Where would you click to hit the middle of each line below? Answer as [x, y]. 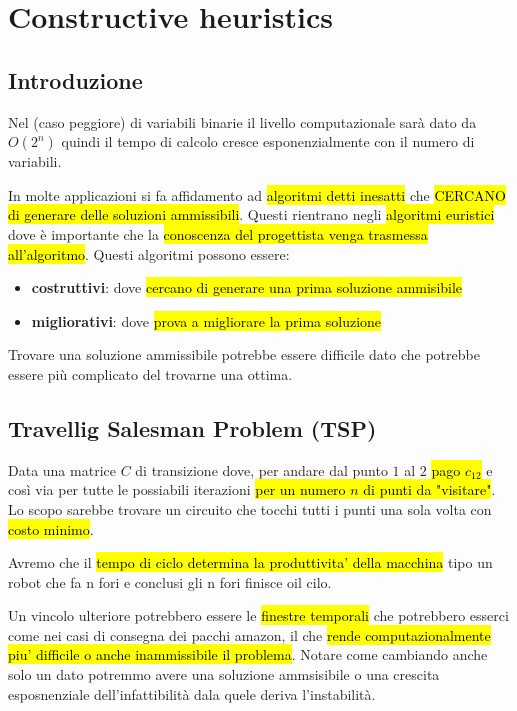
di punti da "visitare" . [429, 489]
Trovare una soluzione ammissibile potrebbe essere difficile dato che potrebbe [244, 354]
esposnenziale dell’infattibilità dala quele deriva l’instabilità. [192, 693]
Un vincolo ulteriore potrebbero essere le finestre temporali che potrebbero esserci [258, 615]
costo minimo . [51, 528]
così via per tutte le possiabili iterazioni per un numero [177, 489]
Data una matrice [62, 469]
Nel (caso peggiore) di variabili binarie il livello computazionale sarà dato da [242, 121]
